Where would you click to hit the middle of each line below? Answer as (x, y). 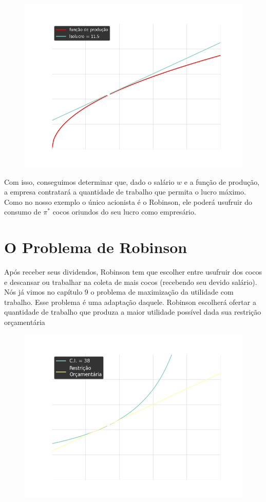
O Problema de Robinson (96, 247)
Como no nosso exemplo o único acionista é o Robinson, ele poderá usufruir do (128, 201)
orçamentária (25, 322)
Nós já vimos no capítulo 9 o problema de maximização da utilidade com (119, 292)
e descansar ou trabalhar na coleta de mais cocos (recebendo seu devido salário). (131, 282)
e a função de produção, (222, 181)
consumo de (23, 212)
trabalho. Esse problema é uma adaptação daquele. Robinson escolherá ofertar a (130, 302)
